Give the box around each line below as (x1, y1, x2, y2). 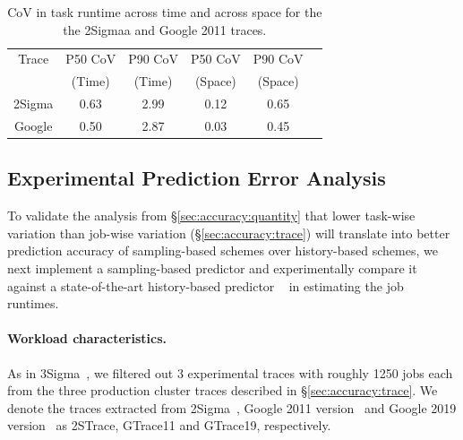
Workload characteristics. (7, 329, 167, 348)
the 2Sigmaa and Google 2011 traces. (63, 20, 267, 39)
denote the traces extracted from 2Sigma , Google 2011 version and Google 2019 (7, 398, 457, 417)
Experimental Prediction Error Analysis (7, 164, 386, 192)
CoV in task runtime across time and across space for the (7, 3, 322, 21)
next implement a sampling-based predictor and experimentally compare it (7, 259, 417, 278)
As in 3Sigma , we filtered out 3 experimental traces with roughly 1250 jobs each (7, 363, 453, 382)
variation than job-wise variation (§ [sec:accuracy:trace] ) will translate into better (7, 223, 450, 242)
